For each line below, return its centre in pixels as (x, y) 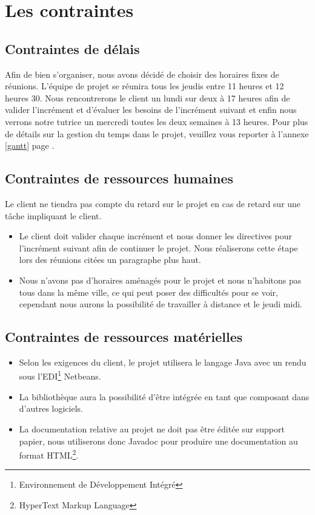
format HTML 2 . (49, 454)
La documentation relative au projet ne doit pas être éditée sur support (152, 428)
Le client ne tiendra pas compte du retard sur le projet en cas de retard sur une (153, 203)
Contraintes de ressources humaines (119, 178)
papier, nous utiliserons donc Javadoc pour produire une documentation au (158, 441)
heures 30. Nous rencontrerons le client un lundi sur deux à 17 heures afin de (148, 97)
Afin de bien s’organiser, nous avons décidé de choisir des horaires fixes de (142, 74)
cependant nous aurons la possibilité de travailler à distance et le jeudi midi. (161, 304)
